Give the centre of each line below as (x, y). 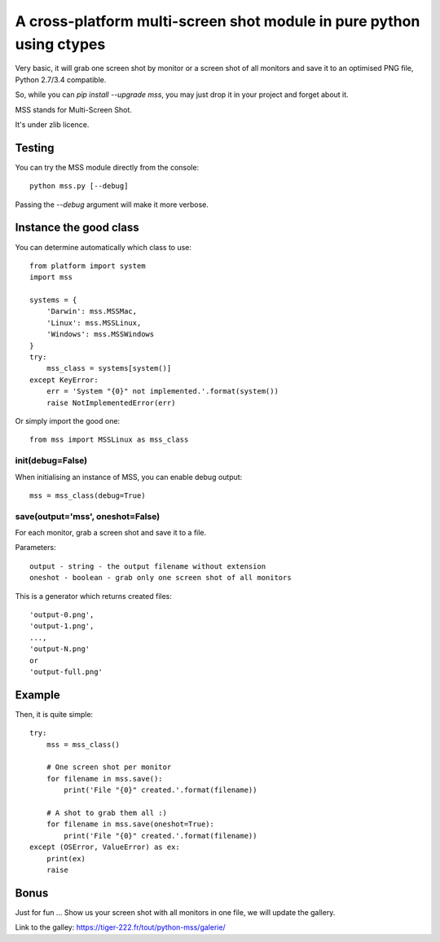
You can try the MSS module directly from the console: (107, 167)
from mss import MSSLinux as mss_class (109, 440)
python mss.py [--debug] (79, 186)
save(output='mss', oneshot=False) (88, 516)
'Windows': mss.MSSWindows (100, 335)
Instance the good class (77, 228)
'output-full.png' (66, 671)
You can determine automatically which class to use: (103, 247)
